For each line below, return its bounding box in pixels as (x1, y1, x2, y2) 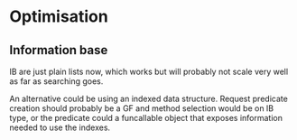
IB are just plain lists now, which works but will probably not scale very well (9, 66, 289, 77)
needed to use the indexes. (9, 122, 111, 133)
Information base (9, 42, 108, 58)
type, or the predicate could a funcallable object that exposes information (9, 113, 283, 123)
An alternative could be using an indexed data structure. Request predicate (9, 93, 289, 104)
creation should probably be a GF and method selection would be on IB (9, 103, 274, 114)
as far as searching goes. (9, 76, 104, 87)
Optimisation (9, 6, 108, 27)
